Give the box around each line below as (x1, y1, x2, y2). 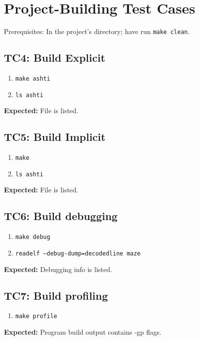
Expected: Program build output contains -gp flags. (4, 326, 162, 337)
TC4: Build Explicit (4, 50, 105, 65)
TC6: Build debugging (4, 208, 118, 223)
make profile (15, 313, 57, 320)
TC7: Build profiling (4, 288, 108, 303)
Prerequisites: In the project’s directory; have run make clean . (4, 26, 190, 36)
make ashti (15, 75, 50, 82)
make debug (15, 234, 50, 241)
